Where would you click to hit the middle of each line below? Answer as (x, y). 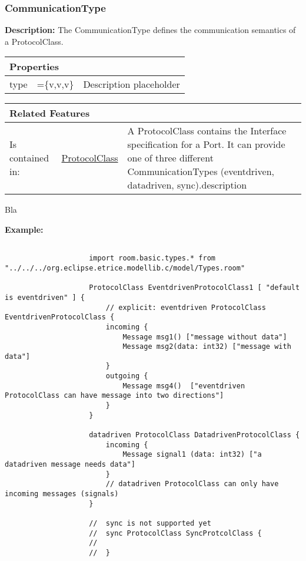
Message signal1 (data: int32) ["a (192, 455)
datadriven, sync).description (187, 185)
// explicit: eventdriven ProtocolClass (186, 307)
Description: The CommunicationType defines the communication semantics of (150, 30)
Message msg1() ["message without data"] (205, 337)
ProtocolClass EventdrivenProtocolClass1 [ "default (194, 288)
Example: (24, 229)
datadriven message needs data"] (70, 465)
